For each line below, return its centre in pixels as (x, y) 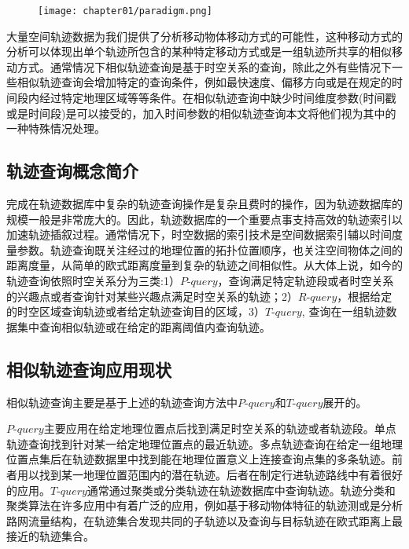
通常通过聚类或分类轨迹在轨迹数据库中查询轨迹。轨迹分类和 (241, 490)
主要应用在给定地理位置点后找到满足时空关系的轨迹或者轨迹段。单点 (220, 428)
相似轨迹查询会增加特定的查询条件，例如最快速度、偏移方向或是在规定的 (204, 82)
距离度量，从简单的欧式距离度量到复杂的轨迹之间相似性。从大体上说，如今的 (204, 265)
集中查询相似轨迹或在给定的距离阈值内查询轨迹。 (144, 326)
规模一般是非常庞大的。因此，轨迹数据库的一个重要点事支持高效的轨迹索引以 (204, 219)
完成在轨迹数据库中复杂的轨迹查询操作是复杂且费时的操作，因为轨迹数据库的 (204, 204)
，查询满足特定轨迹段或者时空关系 (306, 280)
